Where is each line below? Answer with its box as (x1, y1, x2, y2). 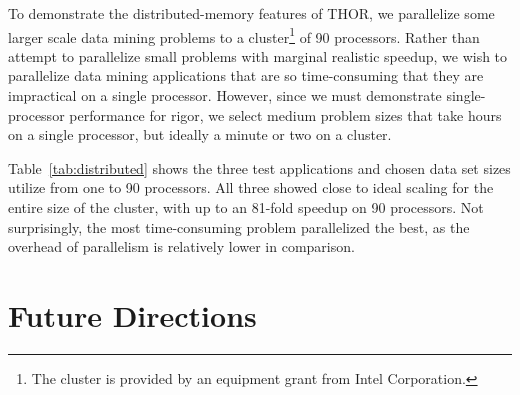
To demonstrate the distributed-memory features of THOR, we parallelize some (8, 3, 495, 23)
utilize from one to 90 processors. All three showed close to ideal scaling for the (8, 177, 494, 198)
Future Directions (8, 294, 257, 335)
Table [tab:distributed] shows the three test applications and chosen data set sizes (8, 157, 511, 178)
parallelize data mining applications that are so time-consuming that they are (8, 65, 484, 86)
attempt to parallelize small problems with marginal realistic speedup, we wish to (8, 45, 508, 66)
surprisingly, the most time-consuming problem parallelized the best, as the (8, 216, 470, 237)
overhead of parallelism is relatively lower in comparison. (8, 236, 355, 257)
